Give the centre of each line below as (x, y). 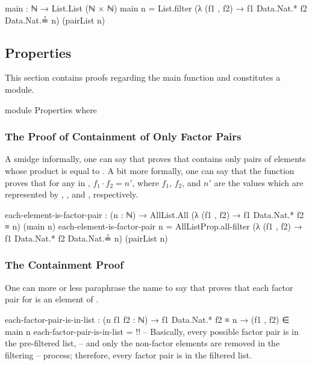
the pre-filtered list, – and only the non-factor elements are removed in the (142, 343)
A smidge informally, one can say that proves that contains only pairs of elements (155, 159)
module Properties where (51, 109)
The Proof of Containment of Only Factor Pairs (123, 136)
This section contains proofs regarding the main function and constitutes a (143, 77)
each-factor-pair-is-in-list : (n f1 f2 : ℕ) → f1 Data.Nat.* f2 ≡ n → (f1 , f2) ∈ (147, 319)
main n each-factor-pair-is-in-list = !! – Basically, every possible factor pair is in (152, 331)
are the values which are (259, 182)
